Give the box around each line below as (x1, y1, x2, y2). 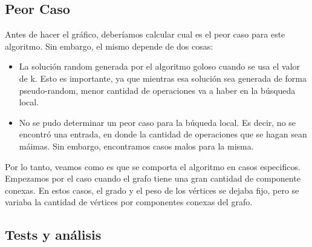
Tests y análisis (5, 225, 102, 244)
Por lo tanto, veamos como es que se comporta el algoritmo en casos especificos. (5, 160, 301, 173)
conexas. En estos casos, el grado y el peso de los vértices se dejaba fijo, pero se (5, 183, 299, 196)
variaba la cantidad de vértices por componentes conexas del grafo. (5, 196, 253, 208)
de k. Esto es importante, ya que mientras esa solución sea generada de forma (19, 71, 307, 84)
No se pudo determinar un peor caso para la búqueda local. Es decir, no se (19, 116, 296, 128)
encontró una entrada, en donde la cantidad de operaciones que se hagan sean (19, 128, 307, 140)
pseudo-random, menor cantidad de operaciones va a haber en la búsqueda (19, 84, 296, 96)
